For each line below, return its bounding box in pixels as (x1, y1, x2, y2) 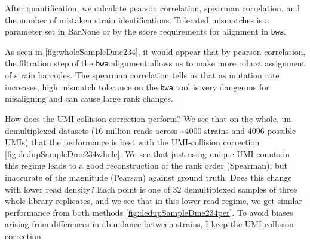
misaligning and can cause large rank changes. (5, 92, 173, 105)
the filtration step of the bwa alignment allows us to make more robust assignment (5, 57, 305, 69)
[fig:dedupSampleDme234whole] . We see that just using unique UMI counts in (5, 147, 290, 160)
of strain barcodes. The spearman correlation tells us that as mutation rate (5, 69, 280, 81)
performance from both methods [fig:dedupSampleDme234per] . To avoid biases (5, 206, 293, 218)
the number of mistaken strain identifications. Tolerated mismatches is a (5, 13, 269, 26)
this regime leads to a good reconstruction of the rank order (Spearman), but (5, 159, 288, 172)
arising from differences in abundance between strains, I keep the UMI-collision (5, 218, 294, 230)
